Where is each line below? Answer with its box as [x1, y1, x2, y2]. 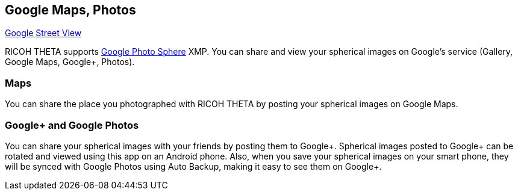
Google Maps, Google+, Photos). [5, 57, 135, 67]
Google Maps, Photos [5, 2, 136, 17]
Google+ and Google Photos [5, 119, 139, 131]
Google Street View [5, 28, 82, 39]
